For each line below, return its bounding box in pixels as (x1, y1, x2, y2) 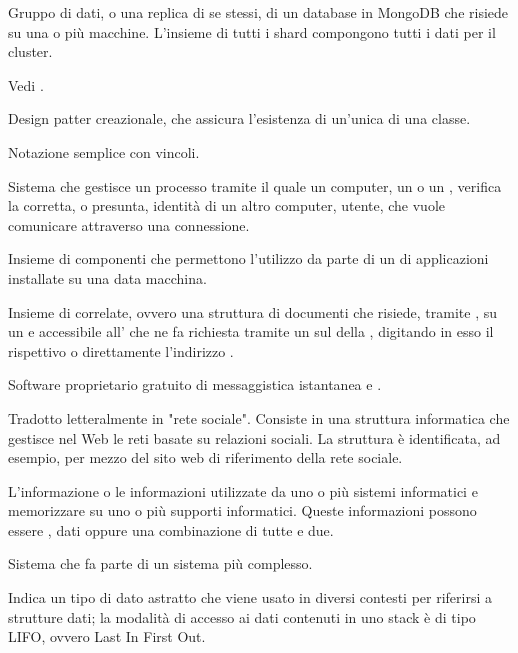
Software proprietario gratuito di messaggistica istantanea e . (8, 374, 382, 395)
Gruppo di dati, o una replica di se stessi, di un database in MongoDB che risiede (8, 2, 509, 22)
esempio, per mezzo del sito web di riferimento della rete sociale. (8, 447, 403, 468)
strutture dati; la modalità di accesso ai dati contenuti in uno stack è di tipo (8, 606, 476, 627)
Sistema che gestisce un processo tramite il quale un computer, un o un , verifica (8, 175, 502, 196)
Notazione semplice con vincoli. (8, 141, 200, 162)
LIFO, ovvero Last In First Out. (8, 626, 206, 647)
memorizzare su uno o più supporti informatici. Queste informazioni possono (8, 500, 477, 521)
